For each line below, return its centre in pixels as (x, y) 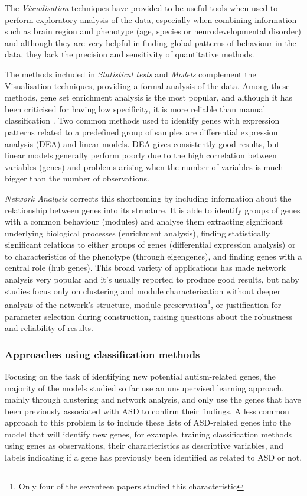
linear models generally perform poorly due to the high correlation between (141, 155)
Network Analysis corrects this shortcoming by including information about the (148, 198)
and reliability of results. (49, 328)
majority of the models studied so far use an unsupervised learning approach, (144, 388)
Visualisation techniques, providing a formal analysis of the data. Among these (147, 85)
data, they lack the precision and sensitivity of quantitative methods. (130, 54)
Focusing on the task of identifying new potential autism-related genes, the (140, 376)
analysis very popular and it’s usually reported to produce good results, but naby (152, 279)
